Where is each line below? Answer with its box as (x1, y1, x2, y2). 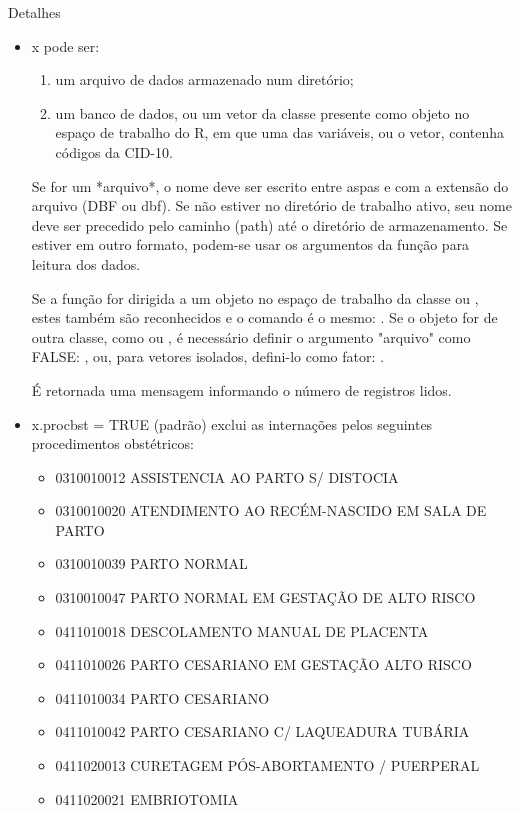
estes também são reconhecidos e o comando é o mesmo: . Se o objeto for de (31, 307, 498, 328)
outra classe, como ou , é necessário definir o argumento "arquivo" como (31, 326, 471, 347)
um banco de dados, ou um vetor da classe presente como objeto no (55, 102, 470, 123)
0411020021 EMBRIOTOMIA (55, 788, 239, 809)
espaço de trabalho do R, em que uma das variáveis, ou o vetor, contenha (55, 122, 505, 143)
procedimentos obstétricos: (31, 433, 194, 454)
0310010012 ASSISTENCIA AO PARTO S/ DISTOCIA (55, 466, 399, 487)
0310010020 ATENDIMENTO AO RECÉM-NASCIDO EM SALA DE (55, 500, 487, 521)
